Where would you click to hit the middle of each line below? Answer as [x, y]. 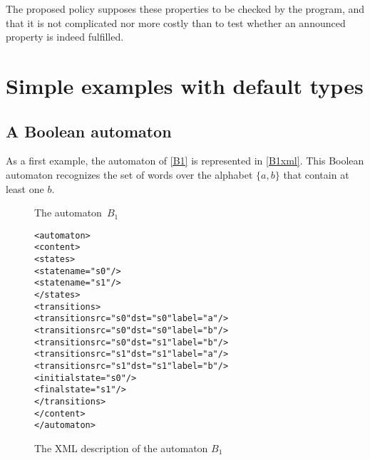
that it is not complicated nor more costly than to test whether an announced [176, 22]
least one [25, 188]
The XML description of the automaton [121, 448]
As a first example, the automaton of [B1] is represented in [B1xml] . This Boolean [185, 161]
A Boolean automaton [89, 131]
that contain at [316, 174]
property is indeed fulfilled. [65, 37]
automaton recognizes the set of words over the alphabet [129, 174]
